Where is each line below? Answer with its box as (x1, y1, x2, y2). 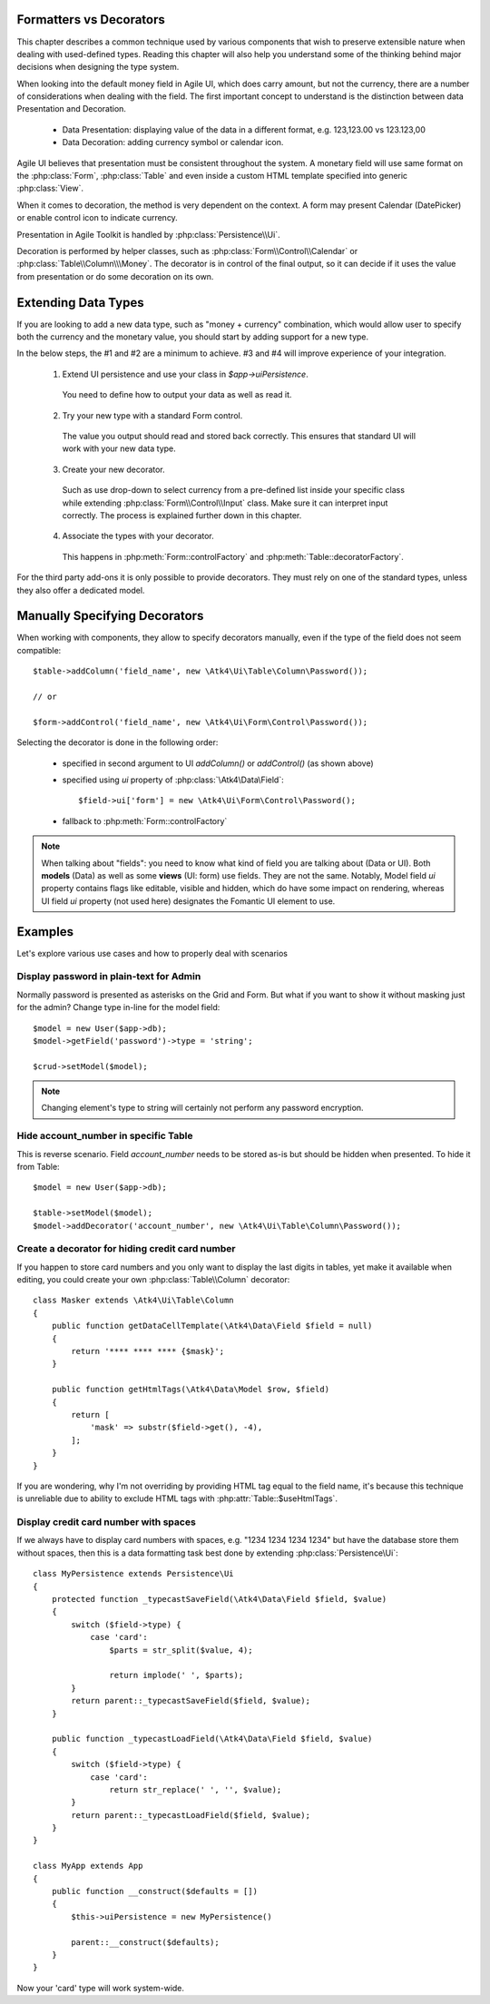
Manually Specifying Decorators (16, 608, 204, 624)
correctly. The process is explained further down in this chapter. (62, 509, 302, 521)
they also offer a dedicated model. (16, 584, 145, 595)
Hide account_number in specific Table (16, 1130, 194, 1143)
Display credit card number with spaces (16, 1516, 197, 1528)
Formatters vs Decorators (16, 12, 165, 27)
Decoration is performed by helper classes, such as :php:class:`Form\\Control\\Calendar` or (16, 245, 358, 256)
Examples (16, 924, 74, 939)
